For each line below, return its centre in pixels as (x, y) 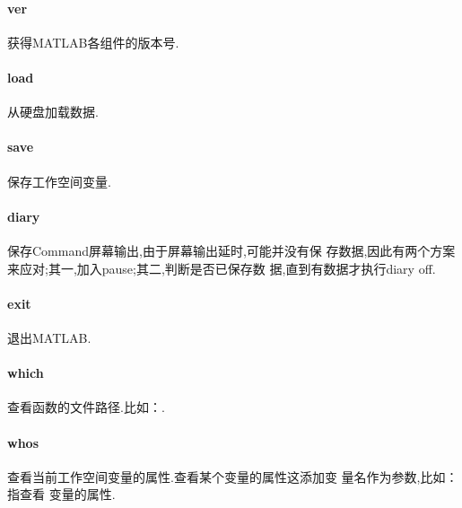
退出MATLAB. (49, 337)
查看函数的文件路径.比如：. (86, 407)
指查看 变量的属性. (61, 494)
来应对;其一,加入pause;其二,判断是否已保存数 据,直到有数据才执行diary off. (222, 268)
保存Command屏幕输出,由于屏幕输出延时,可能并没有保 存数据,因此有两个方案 (231, 250)
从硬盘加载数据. (53, 112)
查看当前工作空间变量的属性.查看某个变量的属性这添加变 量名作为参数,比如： (233, 476)
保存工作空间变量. (59, 181)
